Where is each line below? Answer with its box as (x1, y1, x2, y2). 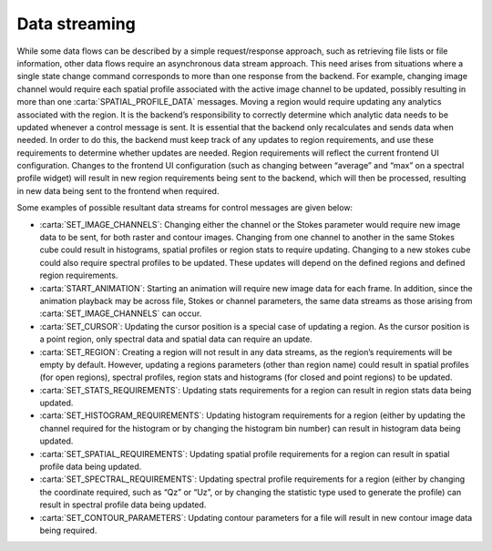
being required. (39, 525, 97, 536)
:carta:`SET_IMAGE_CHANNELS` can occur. (39, 308, 202, 319)
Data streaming (16, 14, 136, 34)
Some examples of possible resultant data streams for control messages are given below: (16, 202, 354, 213)
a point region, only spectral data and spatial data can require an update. (39, 333, 313, 345)
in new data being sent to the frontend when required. (16, 185, 220, 196)
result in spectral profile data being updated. (39, 499, 207, 510)
